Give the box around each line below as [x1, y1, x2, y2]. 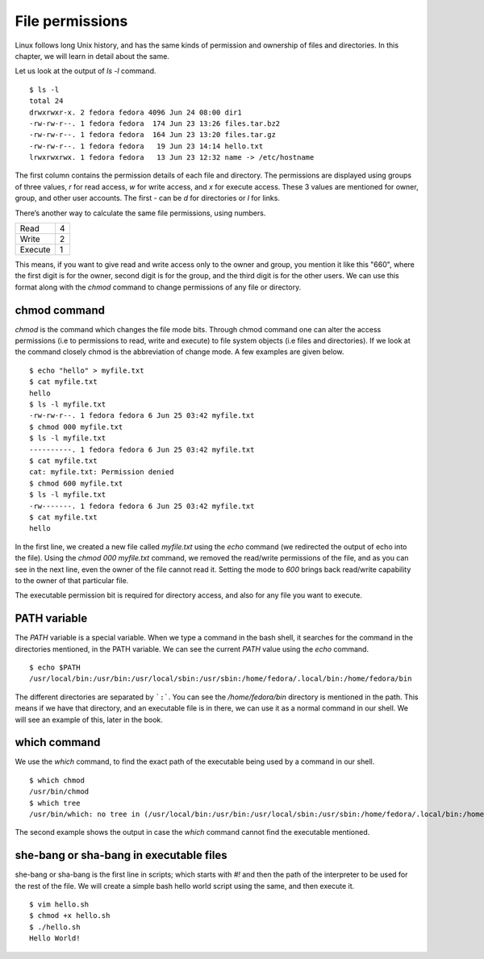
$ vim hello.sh [29, 900, 90, 909]
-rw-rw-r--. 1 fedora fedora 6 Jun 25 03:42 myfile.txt [29, 411, 255, 420]
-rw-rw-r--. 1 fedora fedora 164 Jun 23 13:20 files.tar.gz [29, 130, 276, 140]
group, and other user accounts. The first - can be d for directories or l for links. [15, 194, 280, 203]
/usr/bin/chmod [29, 787, 90, 796]
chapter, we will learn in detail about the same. [15, 51, 169, 60]
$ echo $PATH [29, 662, 81, 672]
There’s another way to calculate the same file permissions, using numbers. [15, 208, 266, 218]
